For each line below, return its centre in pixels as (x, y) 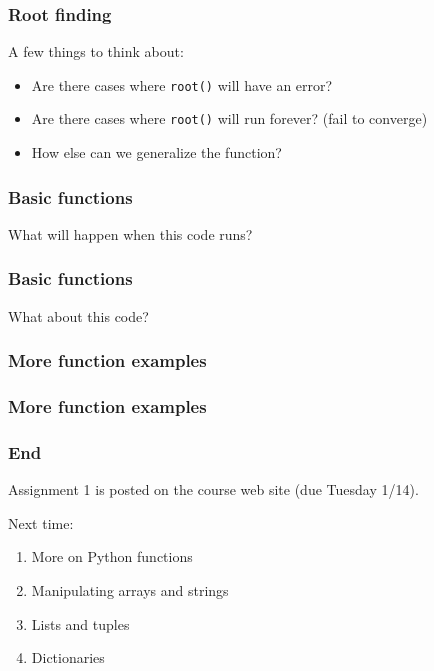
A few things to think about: (96, 51)
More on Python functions (112, 556)
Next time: (41, 522)
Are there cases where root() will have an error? (182, 84)
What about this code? (78, 315)
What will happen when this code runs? (130, 233)
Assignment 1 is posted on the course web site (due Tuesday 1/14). (213, 489)
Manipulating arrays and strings (130, 590)
